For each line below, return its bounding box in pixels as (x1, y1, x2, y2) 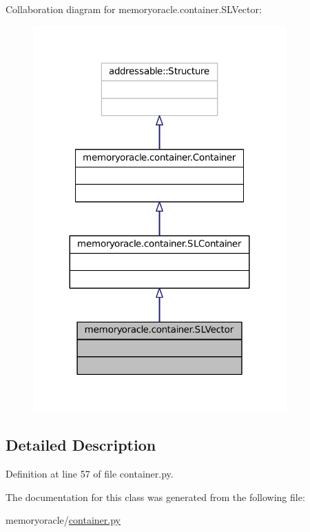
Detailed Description (6, 434, 156, 456)
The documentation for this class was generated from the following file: (6, 489, 305, 504)
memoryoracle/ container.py (6, 513, 121, 527)
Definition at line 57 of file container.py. (6, 467, 174, 481)
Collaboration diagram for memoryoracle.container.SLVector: (6, 2, 262, 16)
